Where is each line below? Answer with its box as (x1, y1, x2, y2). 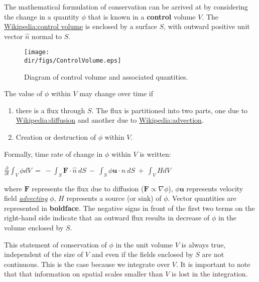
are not (202, 249, 224, 259)
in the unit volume (115, 239, 173, 249)
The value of (4, 88, 43, 99)
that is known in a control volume (88, 11, 196, 22)
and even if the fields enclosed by (91, 249, 193, 259)
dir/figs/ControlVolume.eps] (24, 57, 121, 65)
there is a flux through (16, 105, 85, 115)
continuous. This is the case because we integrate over (4, 258, 170, 269)
